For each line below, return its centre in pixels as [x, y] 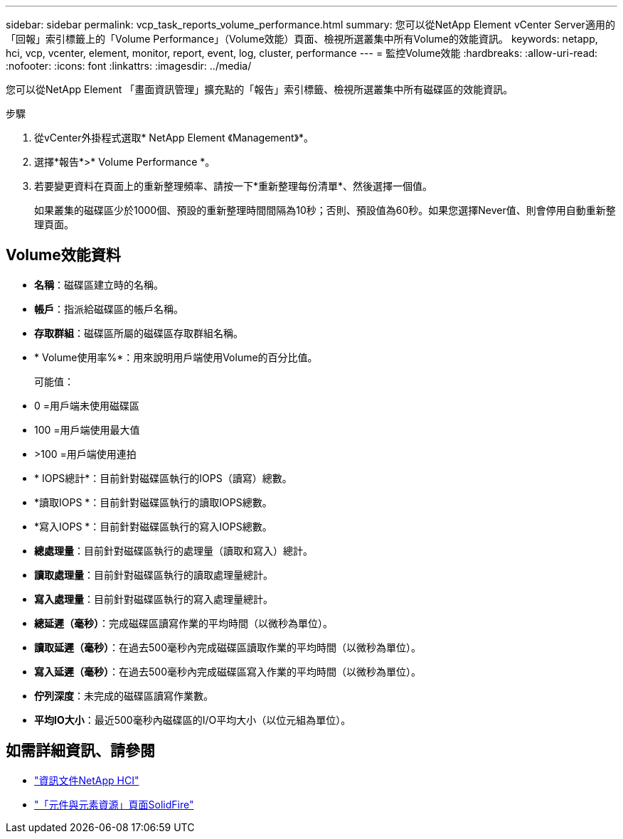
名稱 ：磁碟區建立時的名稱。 [99, 284]
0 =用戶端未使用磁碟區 [87, 405]
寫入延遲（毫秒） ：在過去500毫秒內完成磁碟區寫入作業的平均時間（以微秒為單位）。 [228, 671]
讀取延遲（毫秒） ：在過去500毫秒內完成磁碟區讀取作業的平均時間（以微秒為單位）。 [228, 647]
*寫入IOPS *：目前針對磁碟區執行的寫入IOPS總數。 [153, 526]
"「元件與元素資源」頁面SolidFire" [114, 804]
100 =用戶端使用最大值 [87, 429]
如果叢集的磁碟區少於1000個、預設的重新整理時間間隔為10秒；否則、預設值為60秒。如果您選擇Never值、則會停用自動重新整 [325, 210]
